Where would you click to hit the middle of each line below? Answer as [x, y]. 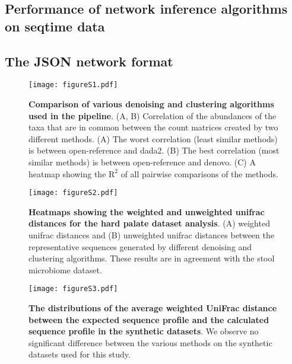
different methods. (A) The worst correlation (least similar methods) [153, 138]
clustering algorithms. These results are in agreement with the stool [152, 258]
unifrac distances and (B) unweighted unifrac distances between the [151, 235]
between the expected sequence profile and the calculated [149, 319]
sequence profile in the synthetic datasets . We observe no [144, 331]
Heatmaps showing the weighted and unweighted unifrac [147, 211]
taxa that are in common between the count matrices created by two [153, 127]
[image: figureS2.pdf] [73, 193]
